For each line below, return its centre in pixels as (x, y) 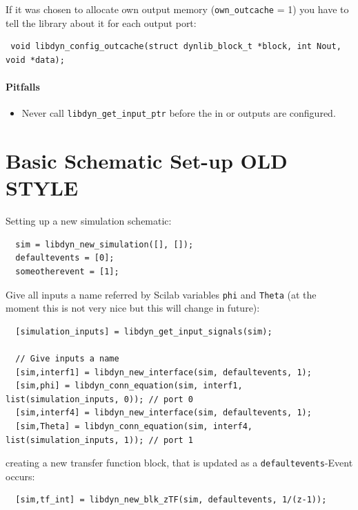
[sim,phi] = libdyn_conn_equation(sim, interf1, (129, 386)
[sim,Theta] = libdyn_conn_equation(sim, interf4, (134, 426)
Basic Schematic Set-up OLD (147, 161)
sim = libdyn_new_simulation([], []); (105, 244)
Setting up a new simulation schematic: (89, 221)
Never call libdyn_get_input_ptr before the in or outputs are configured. (179, 113)
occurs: (20, 476)
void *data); (35, 60)
